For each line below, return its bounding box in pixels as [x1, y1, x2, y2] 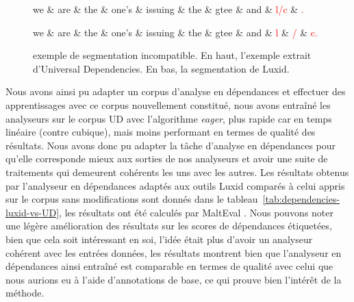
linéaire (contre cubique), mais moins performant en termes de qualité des [5, 125, 316, 139]
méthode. [5, 286, 45, 300]
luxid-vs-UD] [5, 205, 60, 219]
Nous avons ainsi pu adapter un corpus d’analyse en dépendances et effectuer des [5, 84, 346, 99]
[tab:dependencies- [262, 192, 340, 206]
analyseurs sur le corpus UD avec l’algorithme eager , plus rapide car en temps [5, 111, 332, 125]
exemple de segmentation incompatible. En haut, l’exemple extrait [33, 48, 312, 62]
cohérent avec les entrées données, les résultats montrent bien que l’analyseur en [5, 245, 342, 260]
